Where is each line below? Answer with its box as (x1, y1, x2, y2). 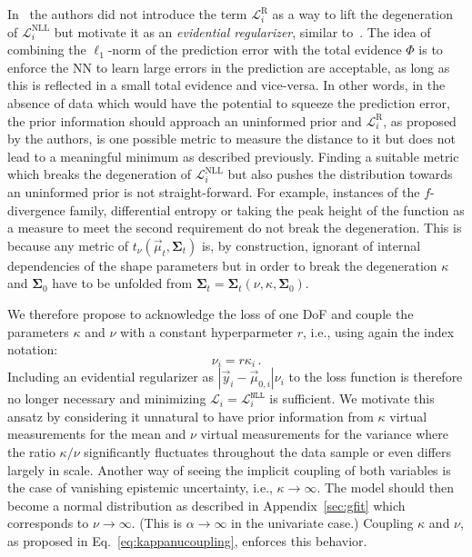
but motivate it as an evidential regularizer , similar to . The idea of (54, 22, 431, 41)
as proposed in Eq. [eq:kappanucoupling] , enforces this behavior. (7, 531, 367, 550)
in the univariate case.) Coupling (231, 513, 414, 532)
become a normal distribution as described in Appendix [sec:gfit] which (7, 495, 406, 514)
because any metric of (7, 235, 129, 254)
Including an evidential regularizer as (7, 367, 214, 386)
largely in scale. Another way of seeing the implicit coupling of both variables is (7, 460, 451, 479)
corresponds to (7, 513, 89, 532)
